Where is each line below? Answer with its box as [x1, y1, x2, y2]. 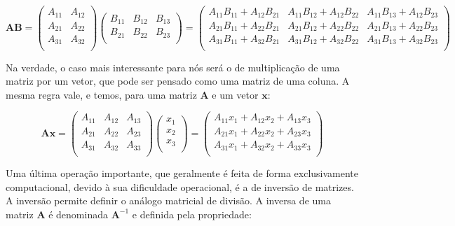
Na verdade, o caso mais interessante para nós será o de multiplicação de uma [6, 59, 340, 74]
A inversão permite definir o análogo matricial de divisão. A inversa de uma [6, 193, 331, 208]
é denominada [48, 206, 108, 221]
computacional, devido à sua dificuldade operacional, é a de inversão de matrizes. [6, 179, 354, 194]
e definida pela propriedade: [132, 206, 252, 221]
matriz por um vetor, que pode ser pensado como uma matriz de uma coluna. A [6, 73, 350, 88]
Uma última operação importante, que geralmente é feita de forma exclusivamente [6, 165, 359, 180]
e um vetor [212, 87, 259, 101]
